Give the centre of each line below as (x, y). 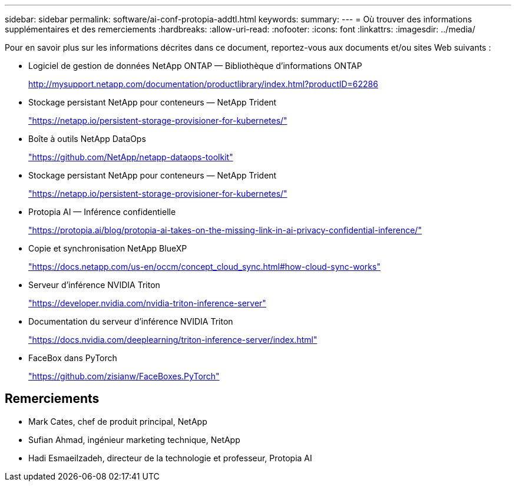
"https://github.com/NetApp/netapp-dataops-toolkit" (131, 157)
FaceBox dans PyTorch (73, 358)
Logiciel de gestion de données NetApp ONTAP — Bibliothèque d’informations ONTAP (195, 66)
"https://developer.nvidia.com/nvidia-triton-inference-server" (147, 303)
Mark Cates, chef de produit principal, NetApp (118, 421)
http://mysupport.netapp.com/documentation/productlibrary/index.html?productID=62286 (203, 84)
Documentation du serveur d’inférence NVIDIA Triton (131, 321)
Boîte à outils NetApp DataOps (87, 139)
